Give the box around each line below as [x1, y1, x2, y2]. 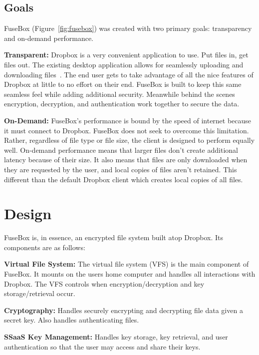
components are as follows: [4, 242, 85, 252]
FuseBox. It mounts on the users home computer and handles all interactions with [4, 269, 256, 279]
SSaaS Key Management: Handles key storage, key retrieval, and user [4, 331, 228, 342]
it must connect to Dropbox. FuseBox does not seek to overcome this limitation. [4, 125, 249, 135]
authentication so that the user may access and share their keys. [4, 341, 201, 352]
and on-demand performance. [4, 32, 93, 43]
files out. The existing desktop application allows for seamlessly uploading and [4, 59, 244, 69]
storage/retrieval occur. [4, 288, 75, 299]
